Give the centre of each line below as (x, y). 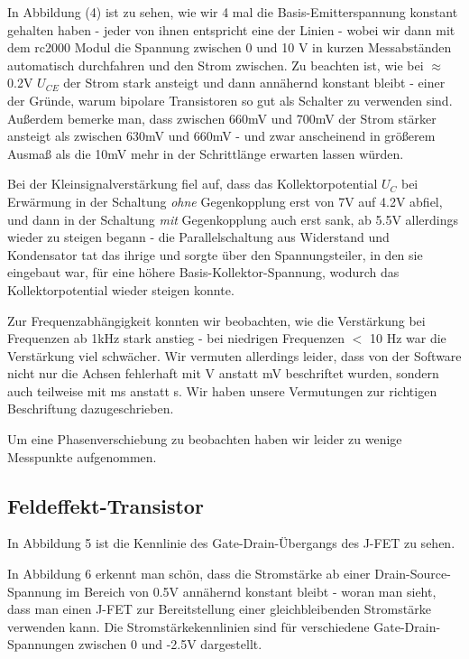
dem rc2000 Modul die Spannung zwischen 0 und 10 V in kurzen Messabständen (230, 47)
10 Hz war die (408, 338)
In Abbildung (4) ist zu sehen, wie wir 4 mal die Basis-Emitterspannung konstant (233, 12)
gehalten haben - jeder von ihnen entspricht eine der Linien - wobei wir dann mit (231, 29)
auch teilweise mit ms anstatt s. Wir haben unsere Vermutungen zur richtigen (222, 390)
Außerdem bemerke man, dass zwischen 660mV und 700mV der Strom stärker (222, 118)
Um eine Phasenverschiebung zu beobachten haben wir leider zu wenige (205, 439)
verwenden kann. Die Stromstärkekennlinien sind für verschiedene (189, 626)
